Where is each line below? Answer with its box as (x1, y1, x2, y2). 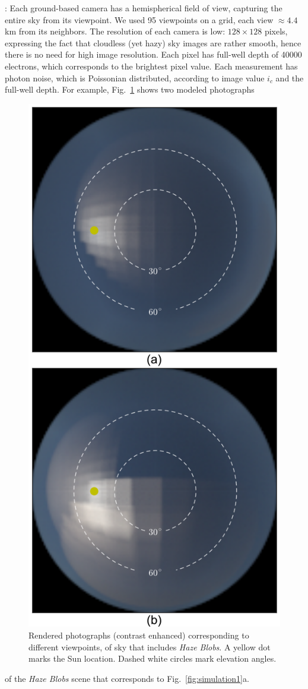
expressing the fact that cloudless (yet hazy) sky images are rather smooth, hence (5, 36, 301, 49)
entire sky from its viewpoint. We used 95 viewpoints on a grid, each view (5, 13, 274, 26)
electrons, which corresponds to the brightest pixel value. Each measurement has (5, 59, 298, 72)
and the (275, 71, 304, 84)
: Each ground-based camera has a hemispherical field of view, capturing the (5, 2, 282, 14)
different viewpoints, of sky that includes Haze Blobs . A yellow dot (28, 640, 271, 653)
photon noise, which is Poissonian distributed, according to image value (5, 71, 265, 84)
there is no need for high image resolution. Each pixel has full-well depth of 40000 (5, 48, 302, 61)
